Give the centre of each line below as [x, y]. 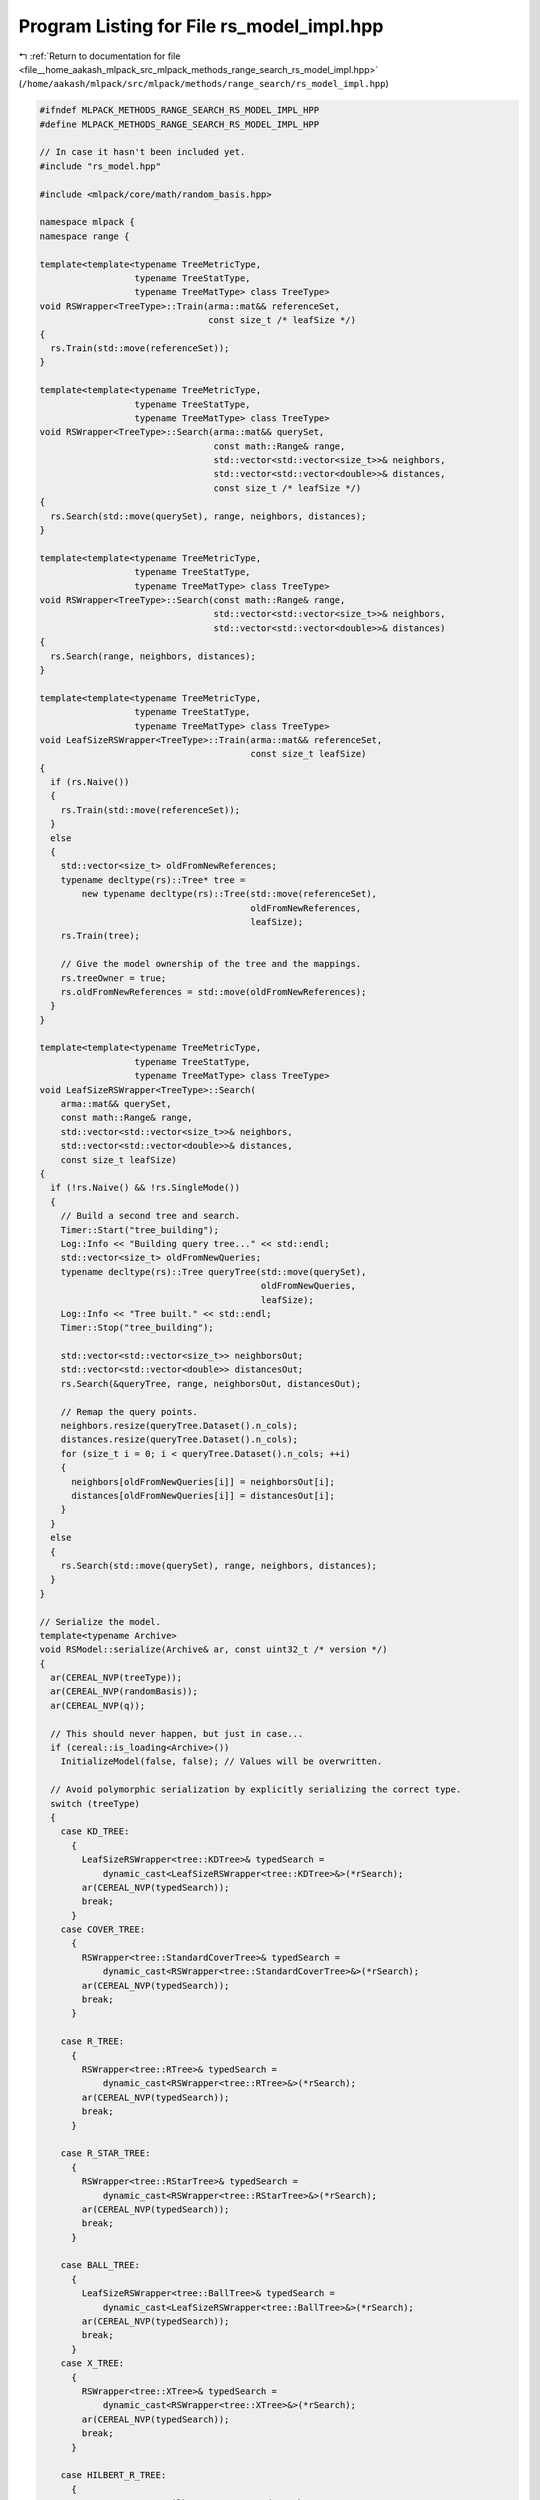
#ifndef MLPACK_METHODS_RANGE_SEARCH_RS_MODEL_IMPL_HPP [179, 110]
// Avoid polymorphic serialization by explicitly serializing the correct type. [256, 1789]
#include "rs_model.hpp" [100, 166]
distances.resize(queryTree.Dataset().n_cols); [179, 1439]
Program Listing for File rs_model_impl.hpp [201, 26]
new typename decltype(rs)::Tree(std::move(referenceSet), [229, 894]
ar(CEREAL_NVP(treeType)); [116, 1678]
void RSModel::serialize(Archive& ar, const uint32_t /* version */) [213, 1649]
